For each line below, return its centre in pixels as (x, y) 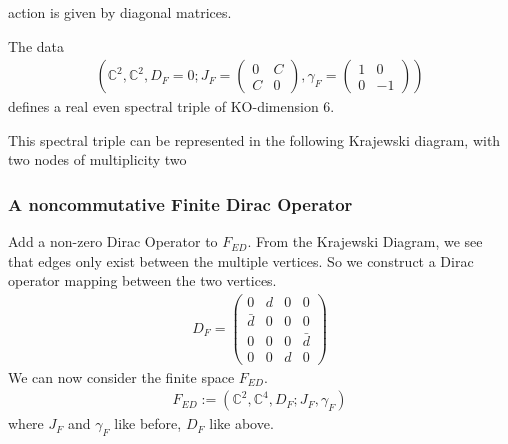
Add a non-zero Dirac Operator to (113, 241)
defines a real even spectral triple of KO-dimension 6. (171, 106)
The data (36, 45)
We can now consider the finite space (121, 376)
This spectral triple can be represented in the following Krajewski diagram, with (254, 139)
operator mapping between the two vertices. (142, 280)
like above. (241, 423)
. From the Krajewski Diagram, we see (365, 241)
